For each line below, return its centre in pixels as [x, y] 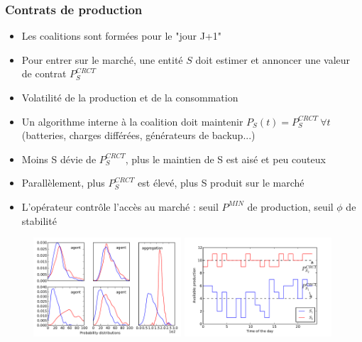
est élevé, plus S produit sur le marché [221, 183]
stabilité [39, 220]
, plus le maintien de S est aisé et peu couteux [225, 159]
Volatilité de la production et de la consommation [130, 97]
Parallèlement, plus [63, 183]
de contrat [44, 73]
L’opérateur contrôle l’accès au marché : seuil [120, 206]
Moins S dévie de [59, 159]
